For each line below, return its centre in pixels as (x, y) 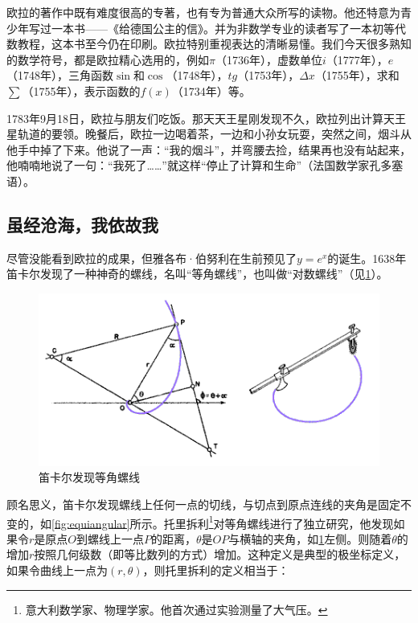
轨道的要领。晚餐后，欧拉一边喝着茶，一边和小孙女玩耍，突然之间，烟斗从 (214, 134)
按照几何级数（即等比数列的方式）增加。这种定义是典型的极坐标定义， (220, 554)
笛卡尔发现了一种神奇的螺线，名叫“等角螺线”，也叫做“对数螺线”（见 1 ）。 (197, 274)
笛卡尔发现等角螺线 (89, 477)
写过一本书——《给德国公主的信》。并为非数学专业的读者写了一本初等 (211, 28)
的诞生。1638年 (367, 258)
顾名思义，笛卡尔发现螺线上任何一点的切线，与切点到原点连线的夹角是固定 (203, 504)
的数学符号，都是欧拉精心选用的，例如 (108, 59)
